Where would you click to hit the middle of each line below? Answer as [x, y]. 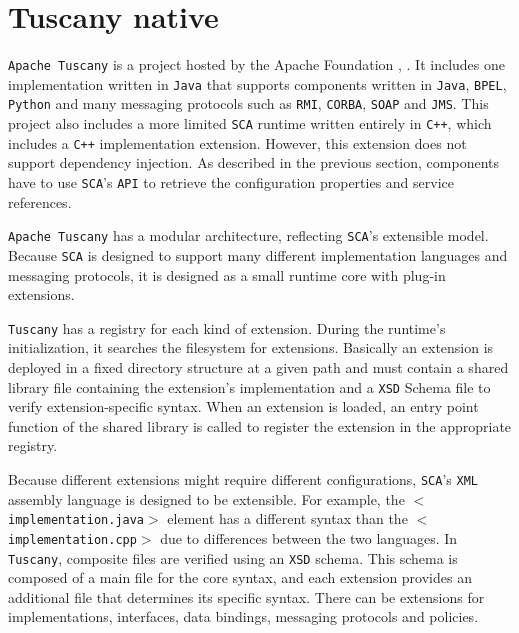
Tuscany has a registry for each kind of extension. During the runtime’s [227, 327]
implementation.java [76, 520]
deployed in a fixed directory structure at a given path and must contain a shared [258, 367]
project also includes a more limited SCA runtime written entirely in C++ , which [250, 123]
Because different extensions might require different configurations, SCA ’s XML [243, 479]
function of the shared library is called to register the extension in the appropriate [260, 425]
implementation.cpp [72, 539]
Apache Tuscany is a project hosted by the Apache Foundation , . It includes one [256, 64]
